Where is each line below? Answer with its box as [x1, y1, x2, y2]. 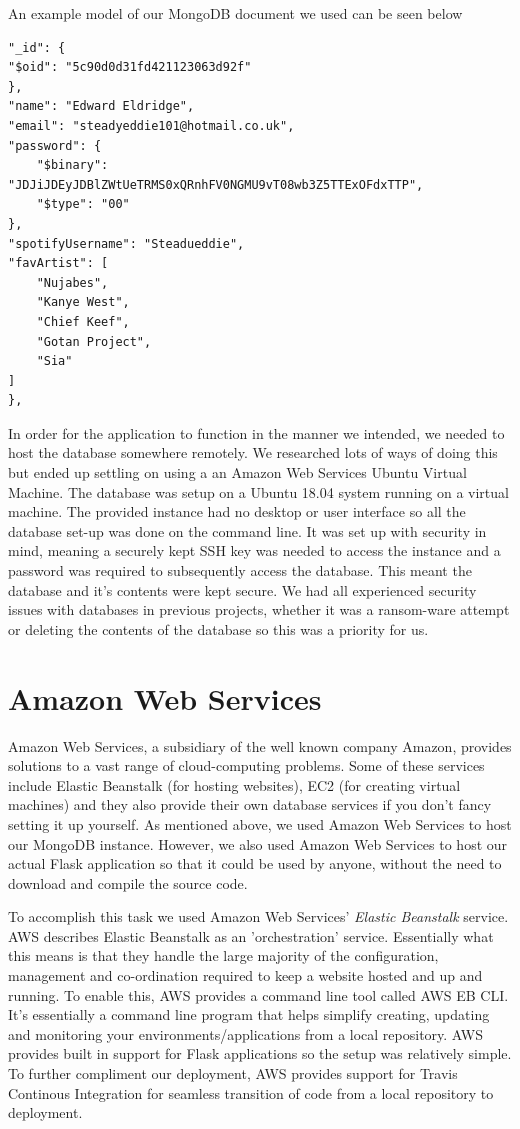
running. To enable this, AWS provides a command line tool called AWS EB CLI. [8, 984, 509, 1005]
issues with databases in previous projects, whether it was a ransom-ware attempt [8, 599, 510, 620]
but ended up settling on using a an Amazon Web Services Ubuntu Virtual [8, 462, 467, 483]
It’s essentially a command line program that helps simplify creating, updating [8, 1004, 490, 1025]
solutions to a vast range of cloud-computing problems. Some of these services [8, 755, 485, 776]
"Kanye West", [36, 295, 130, 310]
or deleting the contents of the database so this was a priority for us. [8, 618, 429, 639]
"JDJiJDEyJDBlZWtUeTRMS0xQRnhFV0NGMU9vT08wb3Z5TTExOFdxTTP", [8, 177, 424, 192]
